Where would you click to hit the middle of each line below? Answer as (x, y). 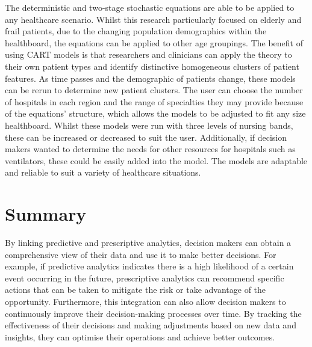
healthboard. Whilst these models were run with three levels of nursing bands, (149, 125)
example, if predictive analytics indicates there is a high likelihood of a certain (149, 266)
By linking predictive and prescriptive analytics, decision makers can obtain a (148, 243)
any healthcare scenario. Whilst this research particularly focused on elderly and (153, 19)
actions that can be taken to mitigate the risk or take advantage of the (136, 290)
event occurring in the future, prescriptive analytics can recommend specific (145, 278)
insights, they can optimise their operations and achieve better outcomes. (140, 336)
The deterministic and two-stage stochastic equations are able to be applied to (150, 7)
